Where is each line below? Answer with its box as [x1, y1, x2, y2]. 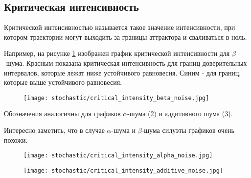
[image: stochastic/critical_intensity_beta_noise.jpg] [23, 94, 209, 102]
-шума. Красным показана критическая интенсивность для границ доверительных [4, 57, 247, 68]
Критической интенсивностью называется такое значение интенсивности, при [4, 22, 235, 32]
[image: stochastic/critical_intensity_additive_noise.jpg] [23, 167, 224, 174]
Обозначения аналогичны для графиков [4, 108, 121, 119]
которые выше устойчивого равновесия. [4, 77, 122, 87]
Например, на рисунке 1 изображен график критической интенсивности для [4, 48, 230, 58]
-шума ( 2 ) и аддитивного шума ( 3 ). [127, 108, 233, 119]
